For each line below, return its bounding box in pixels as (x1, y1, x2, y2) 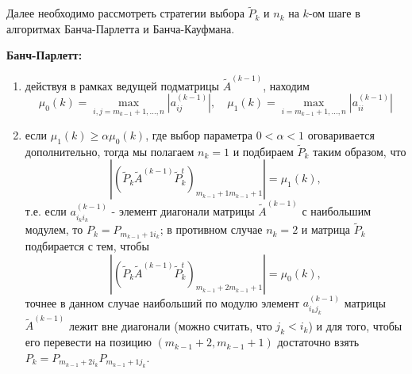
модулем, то (25, 221, 83, 238)
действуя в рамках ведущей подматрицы (25, 77, 219, 93)
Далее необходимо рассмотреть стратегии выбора (6, 5, 245, 21)
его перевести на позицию (25, 334, 152, 350)
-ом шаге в (308, 5, 360, 21)
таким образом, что (313, 143, 406, 159)
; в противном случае (160, 221, 263, 238)
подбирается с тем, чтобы (25, 238, 149, 254)
